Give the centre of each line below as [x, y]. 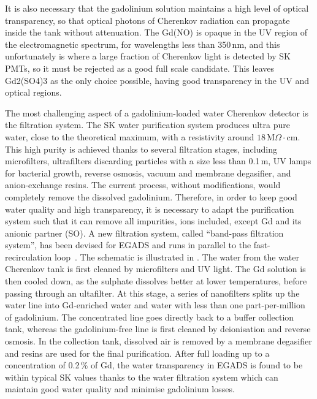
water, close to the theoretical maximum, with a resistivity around [130, 136]
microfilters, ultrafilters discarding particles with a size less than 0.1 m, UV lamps [158, 161]
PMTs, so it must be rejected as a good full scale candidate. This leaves [139, 68]
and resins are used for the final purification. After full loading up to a [137, 353]
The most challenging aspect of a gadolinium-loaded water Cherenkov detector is [157, 112]
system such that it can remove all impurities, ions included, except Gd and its [153, 221]
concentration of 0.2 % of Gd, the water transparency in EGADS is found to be [154, 365]
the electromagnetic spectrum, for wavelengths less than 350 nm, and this [143, 44]
